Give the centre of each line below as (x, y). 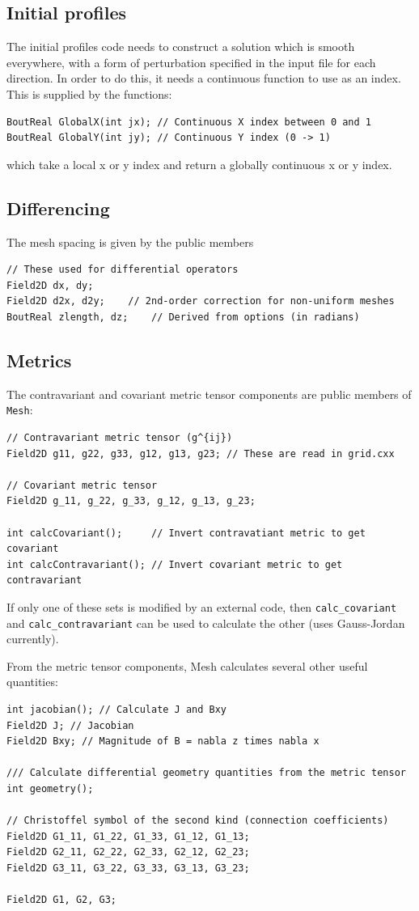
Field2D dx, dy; (50, 285)
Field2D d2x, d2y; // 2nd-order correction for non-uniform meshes (201, 301)
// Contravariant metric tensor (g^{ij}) (120, 437)
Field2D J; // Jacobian (70, 725)
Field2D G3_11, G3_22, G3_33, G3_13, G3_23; (128, 868)
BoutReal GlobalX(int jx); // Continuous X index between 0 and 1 (189, 122)
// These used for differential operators (123, 270)
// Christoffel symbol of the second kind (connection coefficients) (198, 821)
